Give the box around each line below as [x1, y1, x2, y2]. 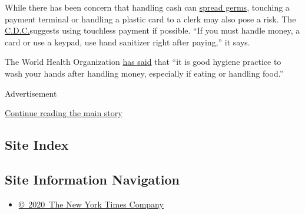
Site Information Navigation [5, 170, 180, 188]
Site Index [5, 136, 69, 154]
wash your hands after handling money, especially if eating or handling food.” [5, 67, 284, 79]
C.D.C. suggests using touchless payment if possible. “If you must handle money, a [5, 24, 300, 37]
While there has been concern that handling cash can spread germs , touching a [5, 1, 290, 13]
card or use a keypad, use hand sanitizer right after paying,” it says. [5, 35, 250, 48]
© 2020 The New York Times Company [18, 197, 164, 210]
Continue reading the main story [5, 107, 122, 119]
